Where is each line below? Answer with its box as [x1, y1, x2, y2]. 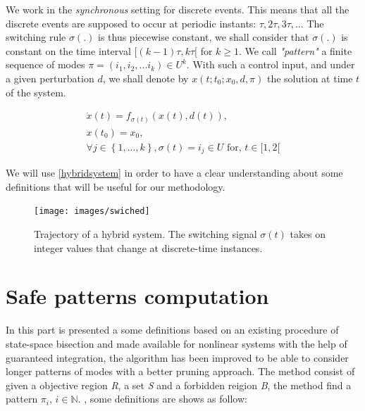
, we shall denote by [102, 70, 189, 85]
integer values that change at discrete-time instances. [34, 240, 263, 255]
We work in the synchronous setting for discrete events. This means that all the [6, 2, 349, 16]
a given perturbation [6, 70, 94, 85]
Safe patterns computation [6, 282, 269, 310]
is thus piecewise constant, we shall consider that [97, 30, 309, 44]
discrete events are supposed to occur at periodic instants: [6, 15, 256, 30]
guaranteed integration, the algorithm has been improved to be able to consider [6, 350, 349, 365]
